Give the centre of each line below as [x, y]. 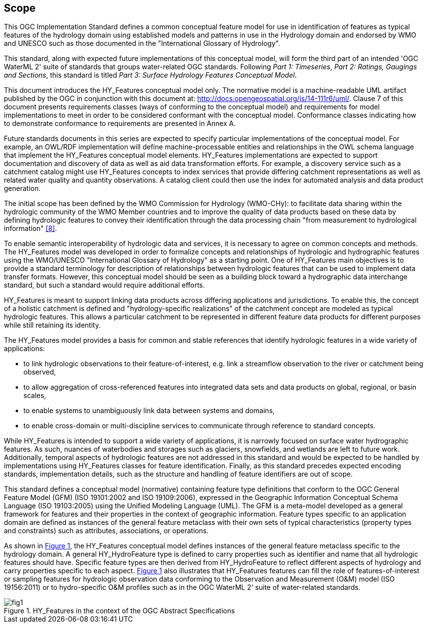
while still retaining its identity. [52, 325]
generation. [22, 188]
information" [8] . [31, 229]
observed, [40, 372]
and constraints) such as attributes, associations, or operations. [106, 531]
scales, [35, 396]
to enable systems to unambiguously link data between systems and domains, [149, 411]
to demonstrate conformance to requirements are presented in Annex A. [120, 124]
